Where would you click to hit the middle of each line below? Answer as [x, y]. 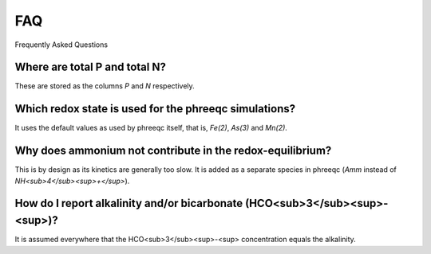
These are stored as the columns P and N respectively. [105, 86]
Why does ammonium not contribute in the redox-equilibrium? [173, 151]
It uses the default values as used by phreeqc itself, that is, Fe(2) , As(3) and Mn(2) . [151, 128]
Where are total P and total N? [91, 67]
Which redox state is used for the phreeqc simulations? [155, 109]
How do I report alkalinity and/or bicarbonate [129, 203]
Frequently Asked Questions [61, 45]
